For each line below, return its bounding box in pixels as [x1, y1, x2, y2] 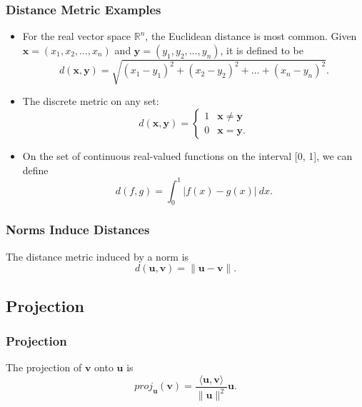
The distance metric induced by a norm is [6, 248, 189, 263]
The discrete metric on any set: [22, 94, 159, 109]
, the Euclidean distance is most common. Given [145, 29, 357, 44]
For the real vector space [22, 29, 131, 44]
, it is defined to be [220, 42, 303, 57]
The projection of [6, 360, 82, 375]
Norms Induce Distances [6, 221, 150, 238]
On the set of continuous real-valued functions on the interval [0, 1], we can [22, 148, 353, 163]
